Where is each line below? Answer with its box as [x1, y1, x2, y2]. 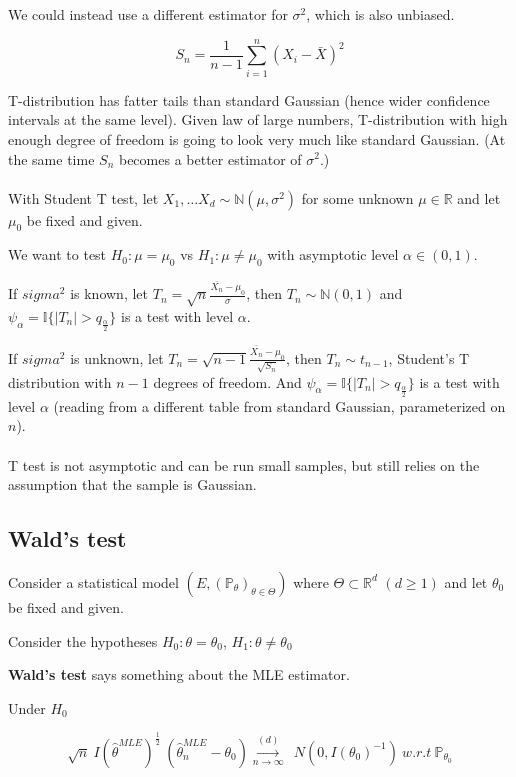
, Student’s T [388, 347, 470, 368]
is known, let [70, 283, 149, 304]
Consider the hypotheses [8, 630, 158, 651]
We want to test [8, 244, 107, 265]
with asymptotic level [267, 244, 399, 265]
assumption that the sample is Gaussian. [8, 474, 257, 495]
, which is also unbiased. [306, 4, 455, 24]
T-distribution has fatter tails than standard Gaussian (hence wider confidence [8, 89, 490, 110]
